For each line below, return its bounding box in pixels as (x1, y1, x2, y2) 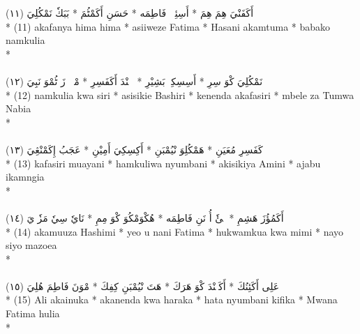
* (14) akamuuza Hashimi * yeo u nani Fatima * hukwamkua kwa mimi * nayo (6, 224, 344, 238)
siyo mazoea (6, 238, 57, 252)
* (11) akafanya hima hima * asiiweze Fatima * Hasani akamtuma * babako (6, 19, 331, 33)
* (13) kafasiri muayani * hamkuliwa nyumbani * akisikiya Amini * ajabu (6, 155, 321, 170)
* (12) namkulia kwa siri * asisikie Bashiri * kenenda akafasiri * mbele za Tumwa (6, 87, 354, 102)
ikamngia (6, 169, 45, 184)
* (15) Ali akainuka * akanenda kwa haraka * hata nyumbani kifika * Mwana (6, 292, 338, 307)
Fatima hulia (6, 306, 60, 321)
